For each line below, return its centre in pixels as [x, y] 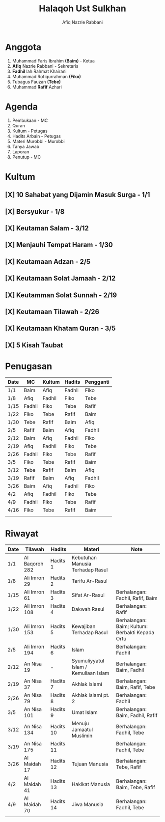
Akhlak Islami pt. [90, 695]
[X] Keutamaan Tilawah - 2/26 [52, 312]
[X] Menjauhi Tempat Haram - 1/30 [59, 245]
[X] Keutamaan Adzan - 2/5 [48, 262]
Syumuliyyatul [88, 660]
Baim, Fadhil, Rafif [137, 715]
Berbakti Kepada [135, 632]
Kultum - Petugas [30, 131]
